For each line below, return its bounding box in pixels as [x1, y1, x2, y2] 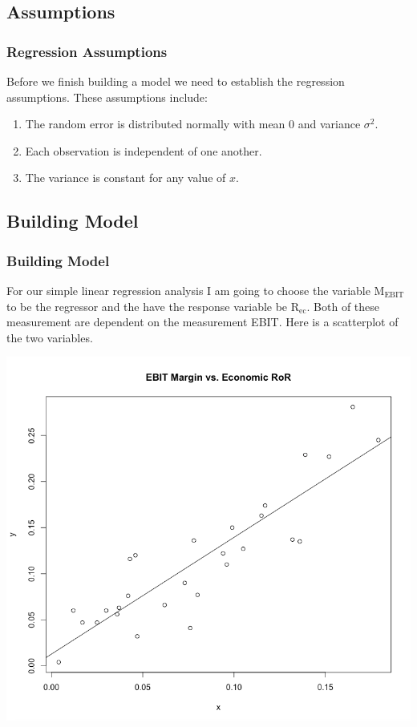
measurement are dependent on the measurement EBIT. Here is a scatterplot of [6, 313, 399, 330]
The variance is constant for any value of [25, 169, 226, 186]
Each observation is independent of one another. [25, 142, 262, 159]
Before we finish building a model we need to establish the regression [6, 73, 345, 89]
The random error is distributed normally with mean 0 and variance [25, 115, 361, 132]
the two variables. [6, 329, 93, 345]
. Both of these [306, 297, 380, 314]
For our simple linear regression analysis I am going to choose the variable [6, 281, 370, 298]
